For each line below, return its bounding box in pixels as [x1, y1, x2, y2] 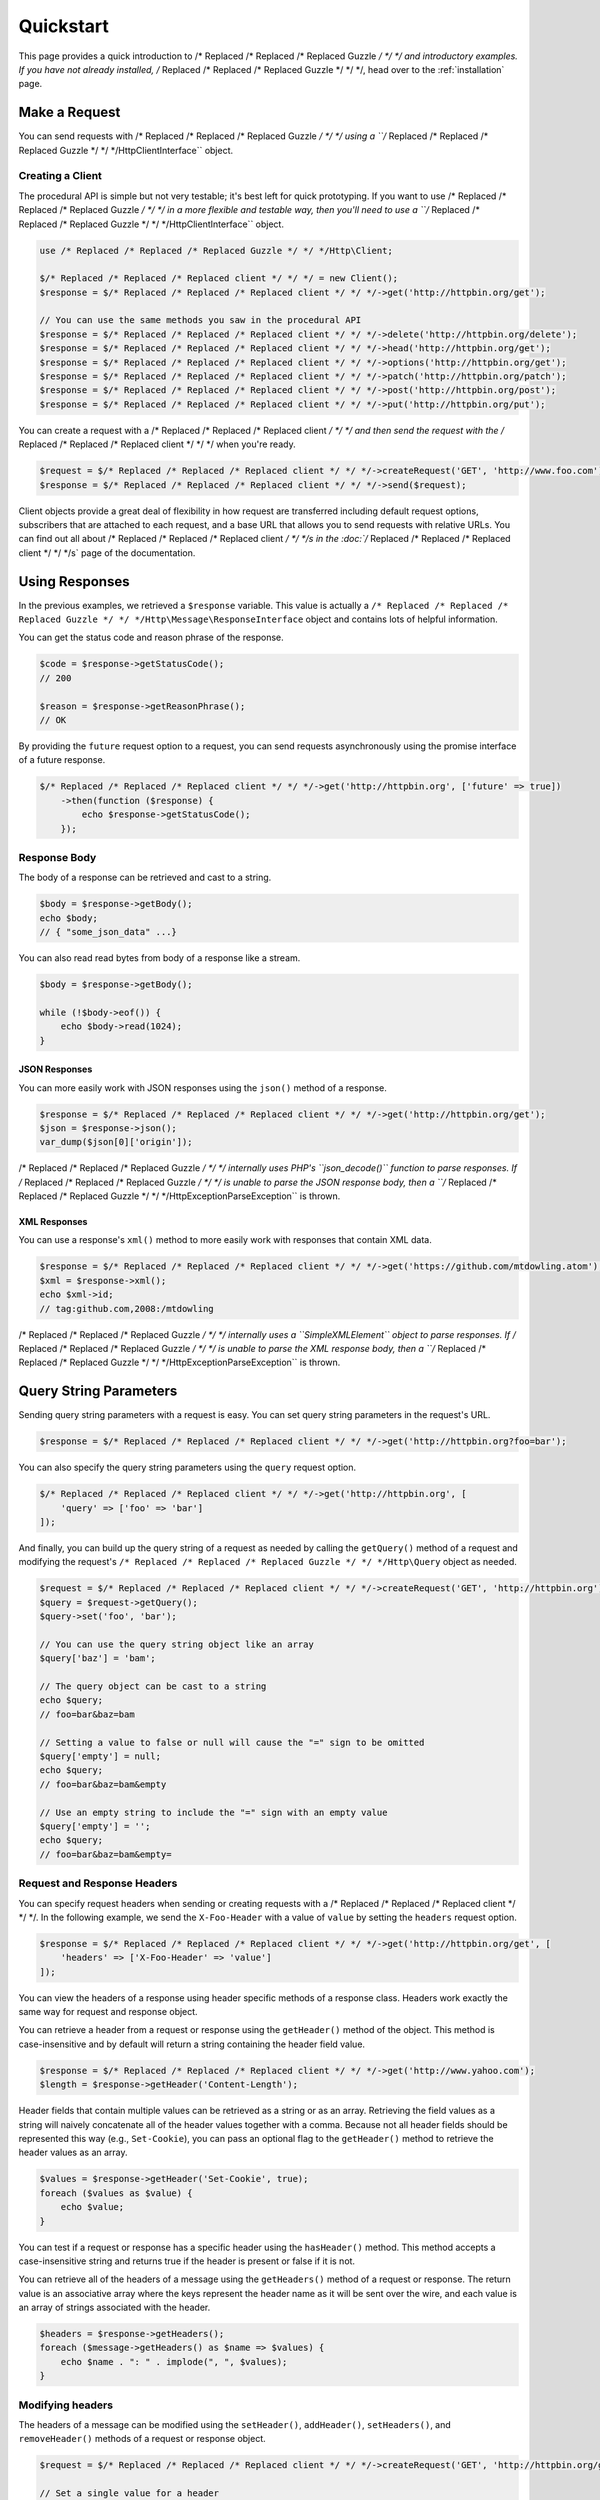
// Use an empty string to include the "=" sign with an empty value [39, 1806, 388, 1818]
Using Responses [18, 573, 130, 590]
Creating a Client [18, 169, 102, 183]
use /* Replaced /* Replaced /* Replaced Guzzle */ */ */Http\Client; [39, 245, 394, 256]
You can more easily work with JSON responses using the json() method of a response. [18, 1081, 387, 1094]
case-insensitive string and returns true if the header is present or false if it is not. [18, 2255, 355, 2267]
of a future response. [18, 754, 106, 766]
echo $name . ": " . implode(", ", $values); [60, 2356, 288, 2367]
